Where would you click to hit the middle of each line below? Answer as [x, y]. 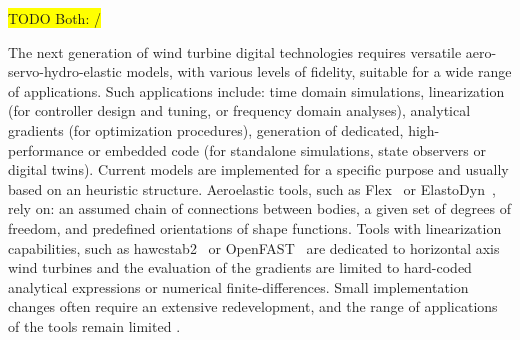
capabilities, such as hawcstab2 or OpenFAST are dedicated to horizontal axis [254, 247]
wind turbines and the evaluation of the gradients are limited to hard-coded [240, 267]
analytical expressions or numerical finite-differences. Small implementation [238, 286]
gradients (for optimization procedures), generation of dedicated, [206, 129]
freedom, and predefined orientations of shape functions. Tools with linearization [255, 227]
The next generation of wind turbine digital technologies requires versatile [235, 51]
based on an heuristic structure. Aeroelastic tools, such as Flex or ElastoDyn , [252, 188]
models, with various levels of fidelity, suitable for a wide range [319, 71]
